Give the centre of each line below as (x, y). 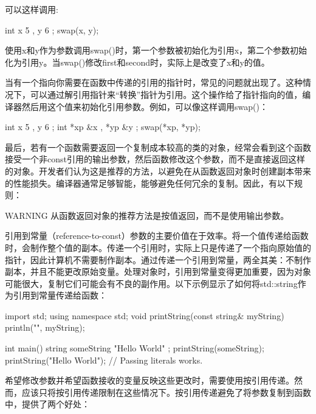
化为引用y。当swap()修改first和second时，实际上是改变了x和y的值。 (137, 62)
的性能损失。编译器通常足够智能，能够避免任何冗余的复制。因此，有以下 (149, 183)
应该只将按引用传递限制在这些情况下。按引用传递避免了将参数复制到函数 (166, 392)
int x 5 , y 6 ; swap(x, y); (52, 29)
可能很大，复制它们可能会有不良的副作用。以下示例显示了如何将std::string (151, 283)
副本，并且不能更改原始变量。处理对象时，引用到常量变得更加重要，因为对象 (158, 271)
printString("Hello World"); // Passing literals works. (104, 360)
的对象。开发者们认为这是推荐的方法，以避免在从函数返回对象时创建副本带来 (158, 171)
